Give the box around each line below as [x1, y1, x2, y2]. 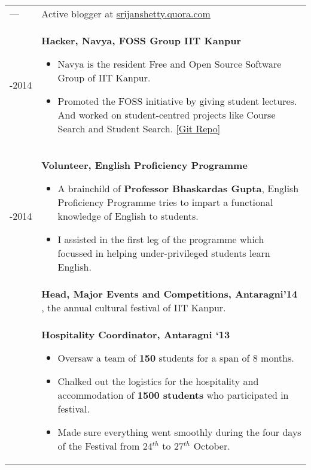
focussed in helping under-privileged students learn [57, 246, 270, 260]
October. [193, 439, 230, 453]
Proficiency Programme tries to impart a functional [57, 195, 273, 209]
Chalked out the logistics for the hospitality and [57, 374, 259, 388]
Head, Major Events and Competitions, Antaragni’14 [41, 287, 298, 301]
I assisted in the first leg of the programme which [57, 232, 264, 246]
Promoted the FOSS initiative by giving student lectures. [57, 94, 297, 108]
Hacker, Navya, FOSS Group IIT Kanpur [41, 34, 242, 47]
